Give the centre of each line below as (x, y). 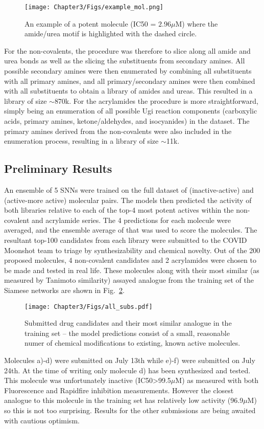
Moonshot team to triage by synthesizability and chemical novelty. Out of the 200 (132, 250)
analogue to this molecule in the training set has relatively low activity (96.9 (124, 400)
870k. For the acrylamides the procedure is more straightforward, (156, 100)
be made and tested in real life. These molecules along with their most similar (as (132, 270)
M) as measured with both (217, 380)
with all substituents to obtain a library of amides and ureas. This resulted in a (128, 91)
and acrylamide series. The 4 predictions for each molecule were (131, 220)
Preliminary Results (58, 168)
